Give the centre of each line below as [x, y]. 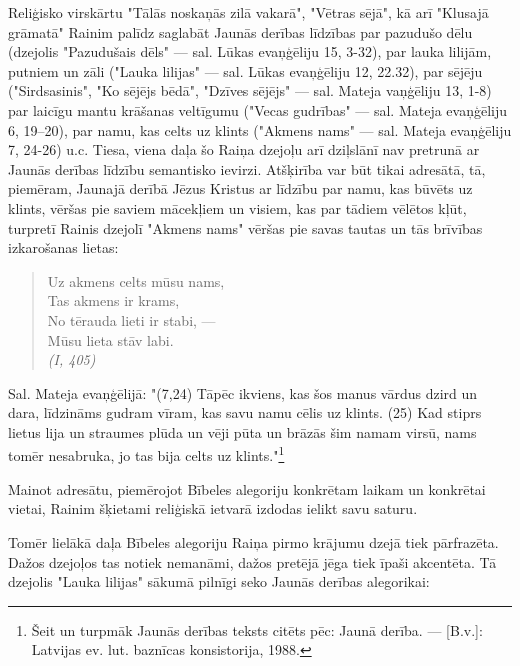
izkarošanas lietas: [63, 247]
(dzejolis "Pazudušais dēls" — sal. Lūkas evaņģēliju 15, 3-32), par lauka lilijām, [250, 51]
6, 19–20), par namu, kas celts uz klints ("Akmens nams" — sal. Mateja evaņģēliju [260, 129]
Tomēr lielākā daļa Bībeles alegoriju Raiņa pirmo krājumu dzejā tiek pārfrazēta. [253, 541]
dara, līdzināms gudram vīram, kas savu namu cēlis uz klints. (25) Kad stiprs [245, 412]
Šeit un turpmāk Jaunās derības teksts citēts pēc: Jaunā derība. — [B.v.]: [257, 629]
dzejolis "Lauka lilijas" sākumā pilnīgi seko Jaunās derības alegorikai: [219, 581]
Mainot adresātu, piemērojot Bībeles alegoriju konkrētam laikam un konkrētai [247, 488]
